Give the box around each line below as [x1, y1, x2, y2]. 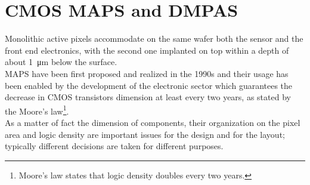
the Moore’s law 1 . [5, 103, 69, 117]
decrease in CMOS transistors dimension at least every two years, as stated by [5, 91, 291, 103]
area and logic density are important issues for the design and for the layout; [5, 128, 285, 140]
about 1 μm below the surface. [5, 55, 117, 68]
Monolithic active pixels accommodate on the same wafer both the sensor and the [5, 32, 303, 45]
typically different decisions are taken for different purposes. [5, 140, 224, 152]
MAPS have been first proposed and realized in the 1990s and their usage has [5, 67, 289, 79]
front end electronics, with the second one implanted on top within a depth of [5, 44, 289, 56]
